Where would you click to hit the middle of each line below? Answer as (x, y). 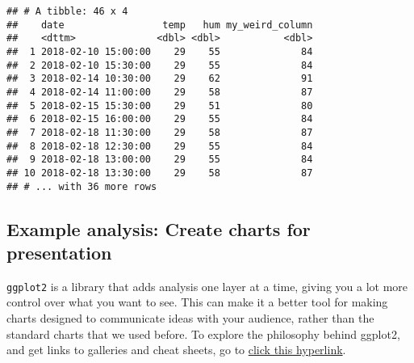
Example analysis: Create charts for (159, 228)
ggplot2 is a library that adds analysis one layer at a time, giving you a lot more (207, 286)
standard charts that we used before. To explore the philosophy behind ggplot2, (203, 333)
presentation (59, 252)
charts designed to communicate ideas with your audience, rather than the (190, 318)
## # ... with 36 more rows (82, 186)
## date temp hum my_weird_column (160, 25)
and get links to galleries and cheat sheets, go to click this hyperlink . (176, 350)
